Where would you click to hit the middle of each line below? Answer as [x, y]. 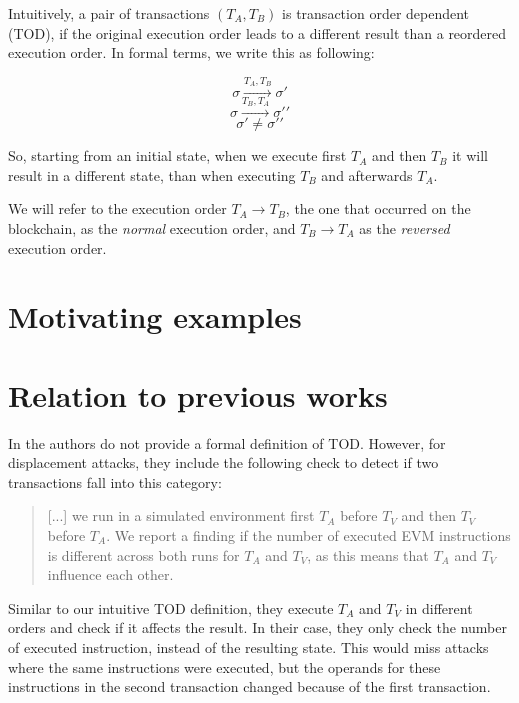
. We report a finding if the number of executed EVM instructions [308, 535]
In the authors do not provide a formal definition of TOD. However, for [227, 442]
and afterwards [367, 174]
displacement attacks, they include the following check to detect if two [223, 462]
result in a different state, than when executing [152, 174]
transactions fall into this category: [115, 481]
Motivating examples [155, 316]
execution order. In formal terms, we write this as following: [191, 52]
